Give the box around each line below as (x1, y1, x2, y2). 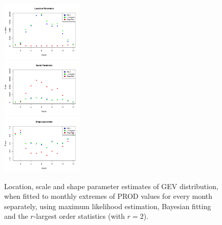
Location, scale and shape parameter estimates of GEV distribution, (4, 180, 218, 191)
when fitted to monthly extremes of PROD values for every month (4, 191, 213, 201)
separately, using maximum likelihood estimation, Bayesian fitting (4, 200, 211, 211)
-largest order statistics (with (33, 211, 125, 221)
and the (4, 211, 28, 221)
